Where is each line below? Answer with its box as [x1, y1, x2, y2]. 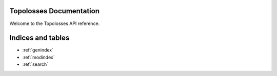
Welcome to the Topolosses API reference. [9, 20, 100, 27]
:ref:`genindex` [22, 47, 54, 53]
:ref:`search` [22, 61, 49, 67]
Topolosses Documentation [9, 7, 100, 15]
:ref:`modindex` [22, 54, 55, 60]
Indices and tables [9, 34, 70, 42]
